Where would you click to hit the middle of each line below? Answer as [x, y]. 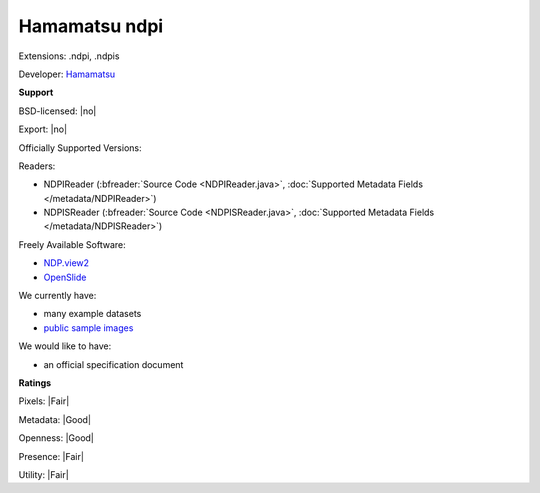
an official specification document [113, 364]
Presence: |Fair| [51, 456]
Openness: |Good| [56, 438]
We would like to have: [65, 346]
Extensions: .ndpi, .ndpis [69, 56]
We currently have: [57, 296]
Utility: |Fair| [43, 474]
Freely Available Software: [72, 244]
